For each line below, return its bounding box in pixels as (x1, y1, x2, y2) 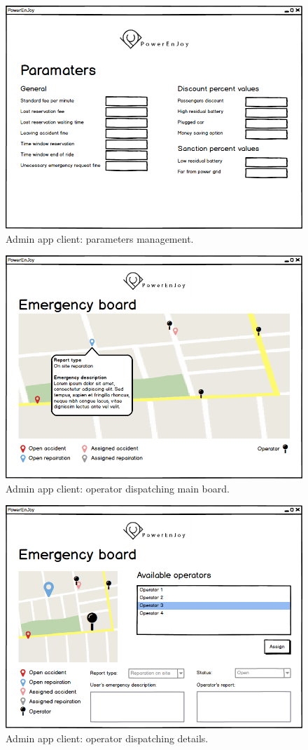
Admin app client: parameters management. (6, 231, 194, 246)
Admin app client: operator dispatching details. (6, 730, 209, 745)
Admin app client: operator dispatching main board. (6, 481, 230, 495)
